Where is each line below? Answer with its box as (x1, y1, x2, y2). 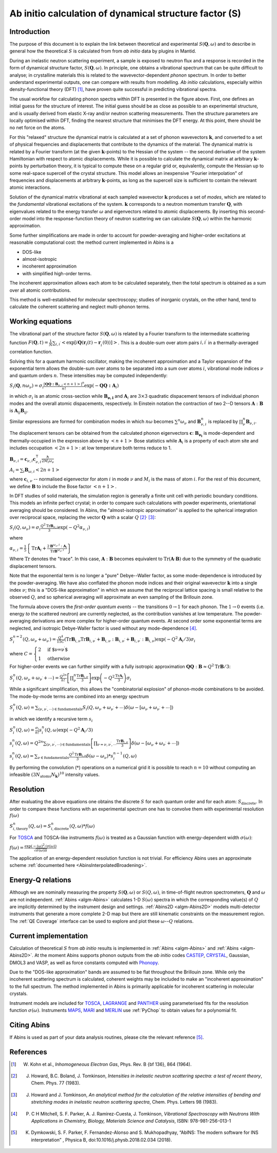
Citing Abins (9, 1020, 50, 1029)
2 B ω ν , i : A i (47, 543, 68, 549)
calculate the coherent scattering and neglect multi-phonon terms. (9, 304, 150, 310)
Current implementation (9, 931, 88, 940)
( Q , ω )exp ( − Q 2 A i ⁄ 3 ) (44, 726, 93, 734)
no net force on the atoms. (9, 125, 66, 131)
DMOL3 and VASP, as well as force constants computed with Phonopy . (9, 960, 159, 966)
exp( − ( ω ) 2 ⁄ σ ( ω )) (24, 843, 57, 848)
